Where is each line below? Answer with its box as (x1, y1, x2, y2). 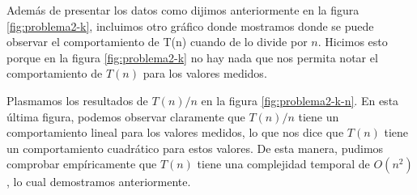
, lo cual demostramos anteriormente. (6, 173, 191, 190)
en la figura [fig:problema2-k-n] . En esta (201, 91, 399, 108)
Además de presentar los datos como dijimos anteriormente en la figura (6, 2, 360, 18)
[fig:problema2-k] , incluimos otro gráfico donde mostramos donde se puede (6, 17, 374, 34)
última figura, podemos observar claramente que (6, 108, 245, 125)
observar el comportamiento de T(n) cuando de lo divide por (6, 33, 308, 50)
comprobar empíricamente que (6, 155, 157, 172)
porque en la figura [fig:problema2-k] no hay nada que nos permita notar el (6, 49, 378, 66)
